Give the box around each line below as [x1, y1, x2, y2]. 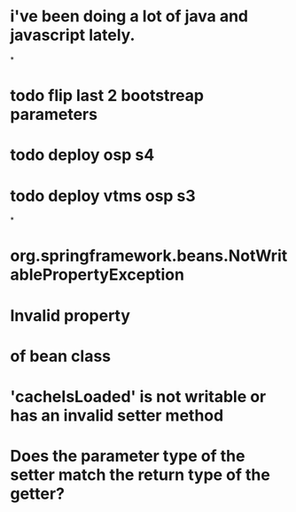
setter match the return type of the [10, 465, 271, 485]
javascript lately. [10, 25, 136, 45]
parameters [10, 105, 98, 125]
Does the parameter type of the [10, 446, 245, 467]
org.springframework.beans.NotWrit [10, 246, 288, 266]
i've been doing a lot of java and [10, 6, 249, 27]
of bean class [10, 346, 112, 366]
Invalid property [10, 305, 131, 326]
